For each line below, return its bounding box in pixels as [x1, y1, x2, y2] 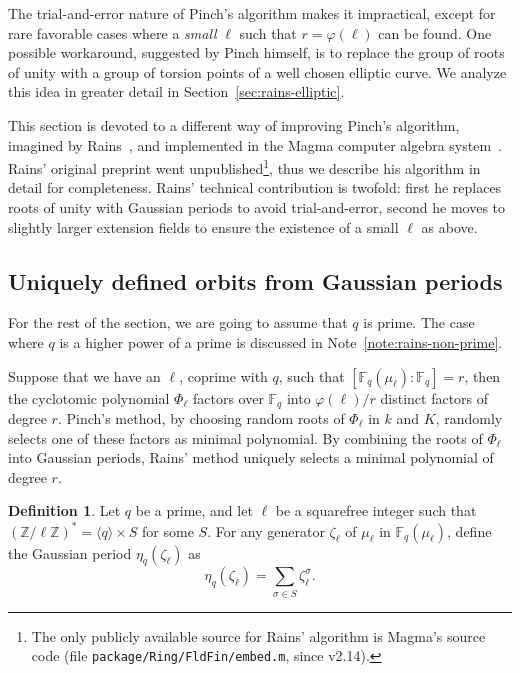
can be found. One [378, 22, 492, 43]
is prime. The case [363, 312, 475, 333]
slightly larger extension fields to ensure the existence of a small [8, 216, 399, 237]
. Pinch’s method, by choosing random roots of [57, 408, 345, 429]
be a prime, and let [135, 500, 253, 521]
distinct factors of [380, 387, 489, 408]
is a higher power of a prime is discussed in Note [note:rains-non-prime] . [59, 331, 503, 352]
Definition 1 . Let [8, 500, 121, 521]
